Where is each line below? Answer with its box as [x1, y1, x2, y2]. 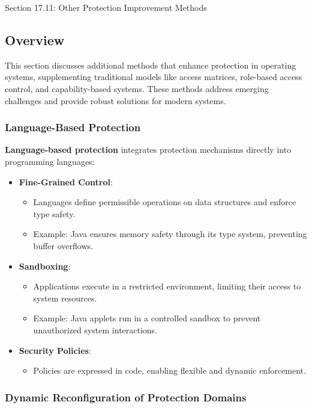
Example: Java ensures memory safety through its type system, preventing [33, 227, 307, 240]
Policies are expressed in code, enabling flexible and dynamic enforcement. [33, 364, 306, 377]
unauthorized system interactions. [33, 323, 158, 336]
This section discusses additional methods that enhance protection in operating [5, 58, 296, 71]
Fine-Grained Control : [19, 175, 113, 188]
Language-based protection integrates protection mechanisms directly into [5, 143, 292, 156]
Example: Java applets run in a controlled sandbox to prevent [33, 312, 261, 324]
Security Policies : [19, 344, 91, 356]
